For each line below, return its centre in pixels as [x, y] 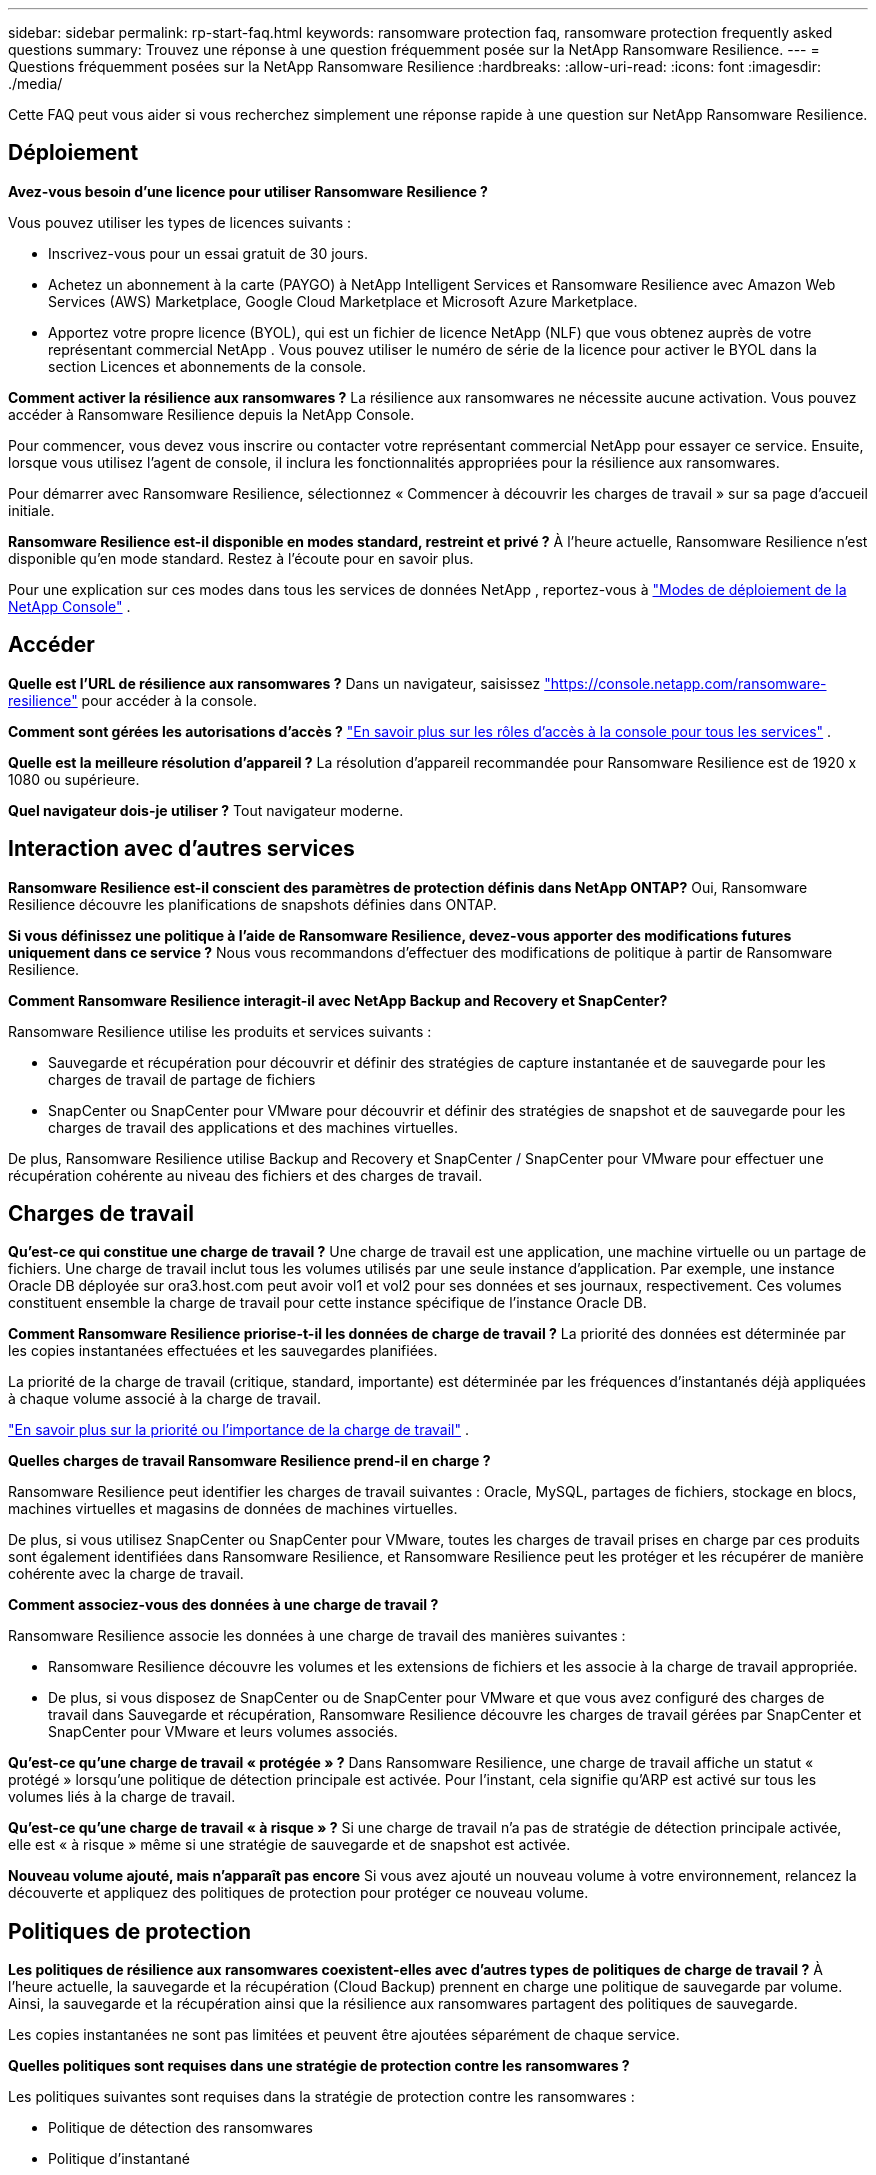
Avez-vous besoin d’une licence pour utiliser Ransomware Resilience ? [248, 191]
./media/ [35, 83]
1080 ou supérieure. [74, 779]
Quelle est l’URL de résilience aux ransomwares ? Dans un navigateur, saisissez [274, 683]
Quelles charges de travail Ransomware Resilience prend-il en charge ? [249, 1461]
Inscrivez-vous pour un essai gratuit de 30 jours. [208, 253]
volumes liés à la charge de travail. [122, 1797]
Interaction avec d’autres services [181, 849]
